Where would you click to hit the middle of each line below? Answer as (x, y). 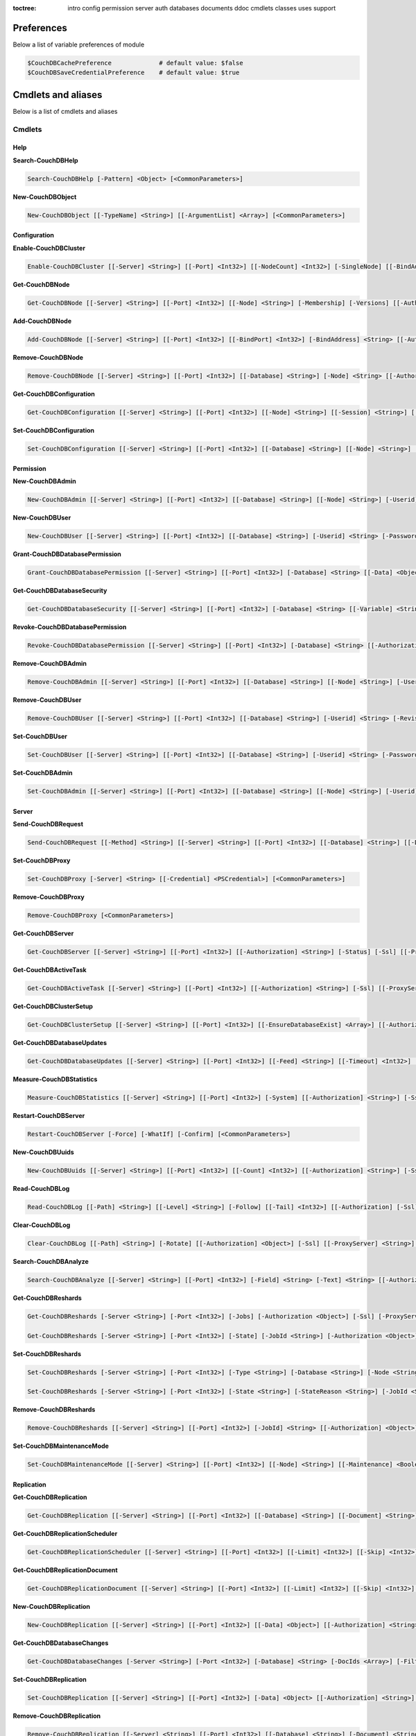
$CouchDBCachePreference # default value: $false (135, 63)
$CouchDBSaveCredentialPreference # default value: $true (133, 73)
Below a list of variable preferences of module (79, 44)
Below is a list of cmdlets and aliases (65, 111)
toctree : (25, 8)
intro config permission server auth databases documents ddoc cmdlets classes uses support (202, 8)
